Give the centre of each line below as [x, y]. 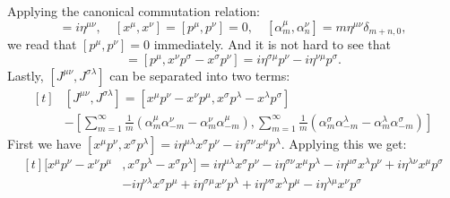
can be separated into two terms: [200, 75]
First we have [44, 143]
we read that [42, 44]
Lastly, [26, 75]
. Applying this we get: [344, 143]
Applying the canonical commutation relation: [134, 11]
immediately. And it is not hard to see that [272, 44]
